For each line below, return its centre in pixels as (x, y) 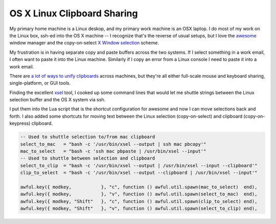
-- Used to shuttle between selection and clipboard (88, 158)
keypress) (20, 123)
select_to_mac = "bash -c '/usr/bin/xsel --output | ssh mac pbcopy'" (113, 144)
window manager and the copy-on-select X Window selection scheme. (84, 43)
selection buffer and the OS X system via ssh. (57, 100)
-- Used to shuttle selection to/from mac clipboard (88, 137)
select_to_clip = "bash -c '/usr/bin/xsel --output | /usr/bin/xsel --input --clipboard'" (139, 165)
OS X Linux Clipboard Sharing (74, 13)
